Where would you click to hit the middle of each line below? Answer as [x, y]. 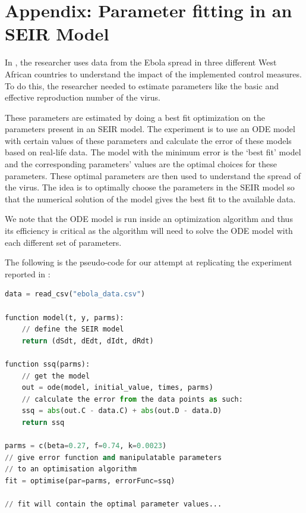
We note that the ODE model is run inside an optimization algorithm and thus [149, 219]
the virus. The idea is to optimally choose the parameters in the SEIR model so [150, 187]
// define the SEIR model [73, 329]
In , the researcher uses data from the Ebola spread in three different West [141, 62]
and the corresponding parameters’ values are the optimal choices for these [141, 164]
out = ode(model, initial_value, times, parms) [117, 388]
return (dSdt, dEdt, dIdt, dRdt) [88, 341]
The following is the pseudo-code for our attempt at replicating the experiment [149, 262]
